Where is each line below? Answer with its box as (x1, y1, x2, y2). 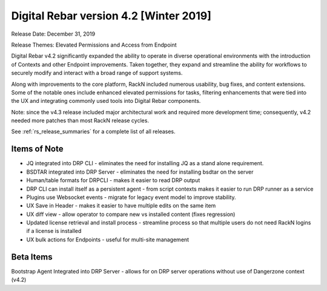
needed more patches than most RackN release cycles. (11, 117, 150, 124)
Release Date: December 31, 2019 (11, 30, 96, 38)
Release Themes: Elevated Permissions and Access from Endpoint (11, 41, 177, 48)
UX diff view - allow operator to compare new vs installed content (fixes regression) (26, 211, 236, 218)
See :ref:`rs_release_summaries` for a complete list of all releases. (11, 128, 176, 136)
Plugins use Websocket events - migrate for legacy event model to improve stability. (26, 194, 236, 201)
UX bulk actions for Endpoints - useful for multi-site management (26, 236, 190, 243)
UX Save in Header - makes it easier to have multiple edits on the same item (26, 202, 216, 209)
